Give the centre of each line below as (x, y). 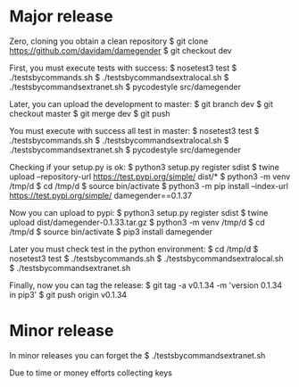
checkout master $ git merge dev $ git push (90, 113)
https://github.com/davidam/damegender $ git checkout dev (120, 50)
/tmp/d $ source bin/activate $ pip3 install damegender (111, 231)
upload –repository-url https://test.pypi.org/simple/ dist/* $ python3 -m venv (150, 177)
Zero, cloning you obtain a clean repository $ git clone (109, 41)
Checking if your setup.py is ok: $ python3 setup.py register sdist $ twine (144, 167)
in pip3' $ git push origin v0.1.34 (68, 294)
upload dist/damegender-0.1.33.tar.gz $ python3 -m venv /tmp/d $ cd (137, 222)
